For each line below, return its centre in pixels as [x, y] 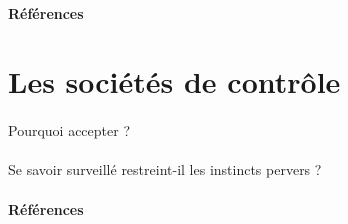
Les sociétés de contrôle [174, 81]
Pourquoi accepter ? [69, 130]
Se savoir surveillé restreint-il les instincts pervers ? [165, 169]
